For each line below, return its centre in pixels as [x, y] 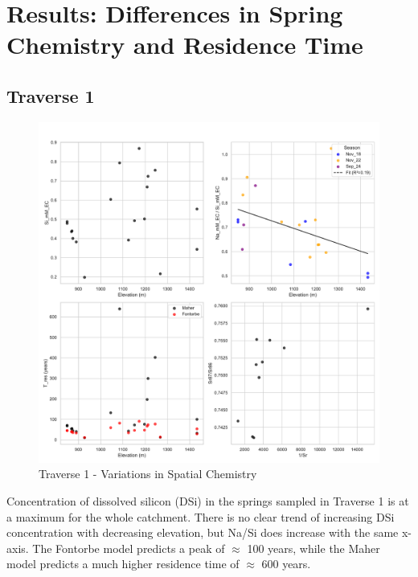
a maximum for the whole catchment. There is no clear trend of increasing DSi [201, 516]
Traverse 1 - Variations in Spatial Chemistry [148, 474]
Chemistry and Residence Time [185, 45]
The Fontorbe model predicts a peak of [129, 548]
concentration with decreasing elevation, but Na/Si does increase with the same [203, 532]
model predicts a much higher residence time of [123, 564]
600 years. [286, 564]
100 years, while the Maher [313, 548]
